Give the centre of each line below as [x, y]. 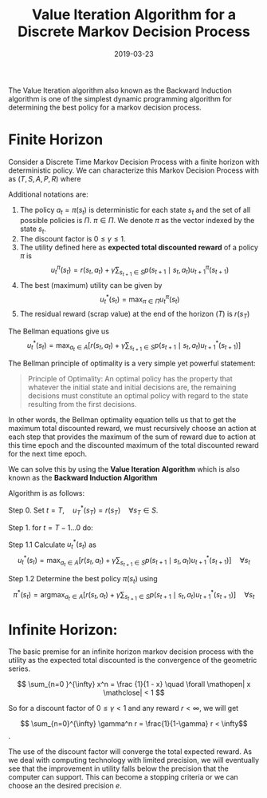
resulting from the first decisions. [82, 405]
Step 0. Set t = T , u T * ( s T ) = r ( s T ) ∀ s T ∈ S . [83, 510]
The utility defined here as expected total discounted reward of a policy [139, 247]
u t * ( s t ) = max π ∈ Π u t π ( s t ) [139, 299]
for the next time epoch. [48, 454]
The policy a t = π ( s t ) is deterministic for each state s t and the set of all [135, 211]
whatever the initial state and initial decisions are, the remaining [132, 387]
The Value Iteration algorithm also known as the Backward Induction [120, 90]
